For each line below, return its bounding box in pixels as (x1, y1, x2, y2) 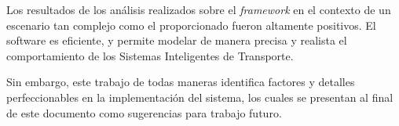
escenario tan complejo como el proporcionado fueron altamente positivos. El (6, 16, 376, 33)
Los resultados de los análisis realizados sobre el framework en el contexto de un (6, 2, 391, 17)
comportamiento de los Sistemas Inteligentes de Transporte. (6, 47, 294, 63)
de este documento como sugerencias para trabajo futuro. (6, 104, 282, 121)
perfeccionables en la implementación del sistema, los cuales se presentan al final (6, 88, 394, 105)
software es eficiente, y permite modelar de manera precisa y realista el (6, 32, 347, 49)
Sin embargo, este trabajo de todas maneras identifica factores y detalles (6, 74, 355, 90)
